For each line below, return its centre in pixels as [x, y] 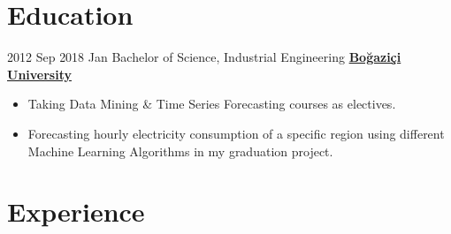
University [39, 74]
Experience [76, 211]
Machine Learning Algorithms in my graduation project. [180, 151]
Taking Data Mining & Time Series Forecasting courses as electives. [212, 104]
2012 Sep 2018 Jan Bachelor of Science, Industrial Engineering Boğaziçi [204, 57]
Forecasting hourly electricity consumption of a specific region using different [236, 133]
